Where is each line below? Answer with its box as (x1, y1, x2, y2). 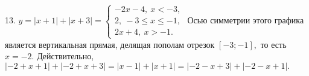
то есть (260, 38, 287, 50)
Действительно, (37, 50, 94, 62)
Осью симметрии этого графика (187, 14, 304, 26)
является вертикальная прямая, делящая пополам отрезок (5, 38, 215, 50)
